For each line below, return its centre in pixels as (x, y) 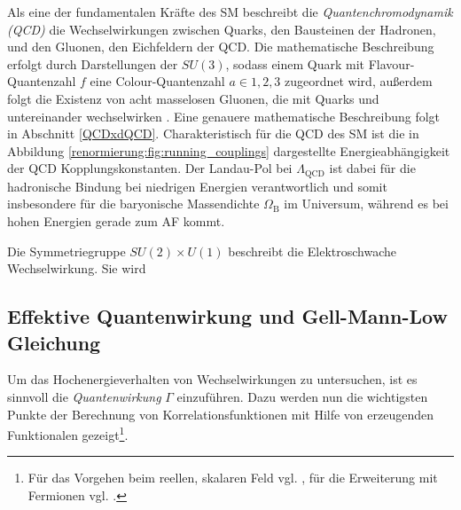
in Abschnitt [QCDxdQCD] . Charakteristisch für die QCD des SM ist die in (213, 133)
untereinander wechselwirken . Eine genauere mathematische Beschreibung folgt (224, 116)
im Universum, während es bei (366, 204)
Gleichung (54, 342)
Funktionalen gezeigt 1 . (68, 433)
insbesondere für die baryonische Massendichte (133, 204)
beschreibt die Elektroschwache (313, 251)
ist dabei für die (372, 168)
